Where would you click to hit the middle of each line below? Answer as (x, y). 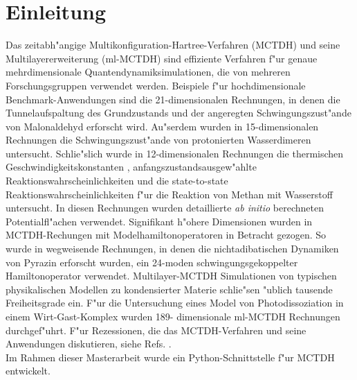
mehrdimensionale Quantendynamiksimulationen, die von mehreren (148, 72)
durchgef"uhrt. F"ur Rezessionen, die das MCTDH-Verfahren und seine (156, 330)
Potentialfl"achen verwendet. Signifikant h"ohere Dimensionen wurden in (159, 221)
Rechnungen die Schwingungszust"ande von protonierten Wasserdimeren (158, 140)
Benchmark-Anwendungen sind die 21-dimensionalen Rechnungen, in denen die (173, 99)
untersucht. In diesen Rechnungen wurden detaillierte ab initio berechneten (165, 208)
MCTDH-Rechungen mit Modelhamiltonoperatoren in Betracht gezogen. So (166, 235)
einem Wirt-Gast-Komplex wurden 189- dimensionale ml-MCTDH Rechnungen (173, 316)
